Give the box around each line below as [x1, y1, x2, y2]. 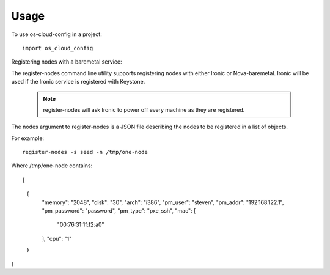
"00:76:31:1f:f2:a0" [57, 221, 105, 229]
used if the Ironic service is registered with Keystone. [11, 78, 145, 86]
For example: [11, 134, 45, 142]
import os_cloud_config [22, 45, 94, 51]
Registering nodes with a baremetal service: [11, 58, 122, 65]
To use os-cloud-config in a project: [11, 31, 102, 38]
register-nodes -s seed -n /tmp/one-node [22, 148, 148, 156]
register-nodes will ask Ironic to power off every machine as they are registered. [43, 106, 245, 113]
